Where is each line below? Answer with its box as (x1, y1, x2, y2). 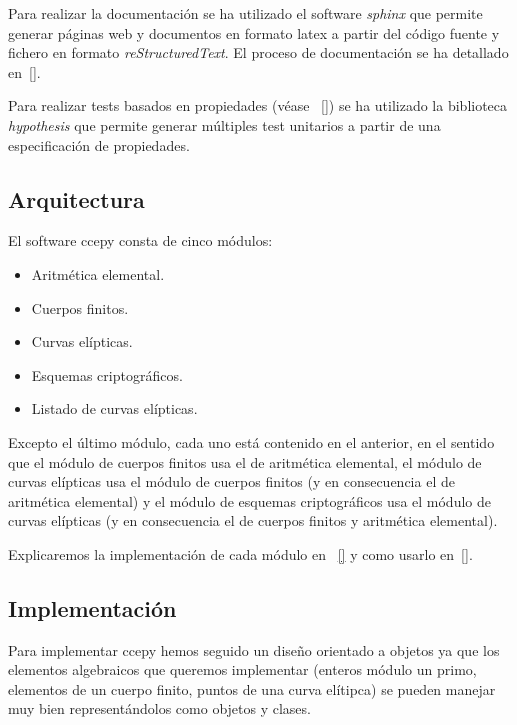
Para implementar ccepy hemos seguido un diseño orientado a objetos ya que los (8, 639, 500, 660)
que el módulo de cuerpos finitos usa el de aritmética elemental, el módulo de (8, 451, 482, 472)
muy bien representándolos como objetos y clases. (8, 698, 311, 719)
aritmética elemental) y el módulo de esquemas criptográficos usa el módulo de (8, 490, 491, 511)
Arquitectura (8, 183, 145, 214)
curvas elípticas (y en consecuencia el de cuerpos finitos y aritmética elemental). (8, 510, 498, 531)
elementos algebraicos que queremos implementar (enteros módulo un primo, (8, 659, 477, 680)
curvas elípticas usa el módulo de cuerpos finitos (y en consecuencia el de (8, 471, 455, 492)
